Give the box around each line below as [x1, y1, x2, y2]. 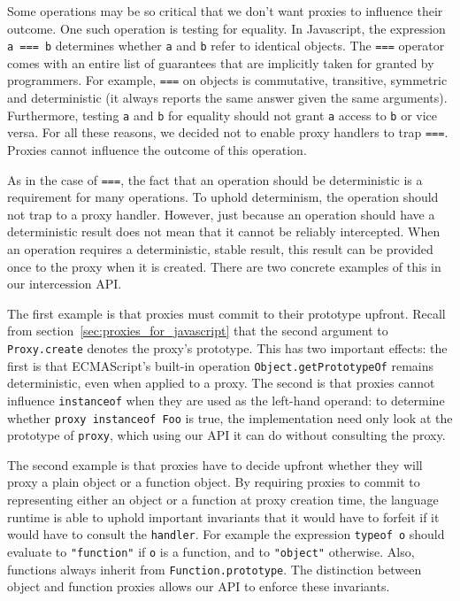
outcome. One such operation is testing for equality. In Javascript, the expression [7, 19, 446, 37]
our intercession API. [7, 274, 122, 293]
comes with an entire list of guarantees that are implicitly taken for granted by [7, 53, 434, 72]
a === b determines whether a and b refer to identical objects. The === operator [7, 36, 445, 55]
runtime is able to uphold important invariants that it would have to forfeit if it [7, 507, 440, 526]
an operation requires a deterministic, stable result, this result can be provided [7, 240, 433, 258]
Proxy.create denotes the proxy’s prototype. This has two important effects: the [7, 339, 448, 357]
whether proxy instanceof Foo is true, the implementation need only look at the [7, 408, 453, 427]
